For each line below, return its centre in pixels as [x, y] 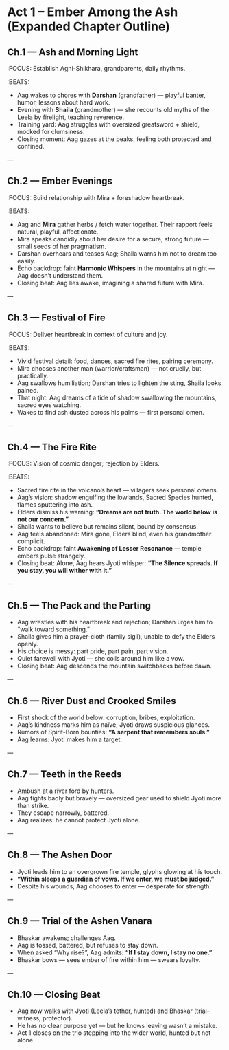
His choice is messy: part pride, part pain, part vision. [93, 651]
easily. [26, 261]
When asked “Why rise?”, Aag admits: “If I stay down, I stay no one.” [114, 952]
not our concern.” [43, 519]
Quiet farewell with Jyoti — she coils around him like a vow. [100, 659]
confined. [31, 146]
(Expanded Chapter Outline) [88, 26]
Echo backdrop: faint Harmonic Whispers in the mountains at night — [116, 268]
